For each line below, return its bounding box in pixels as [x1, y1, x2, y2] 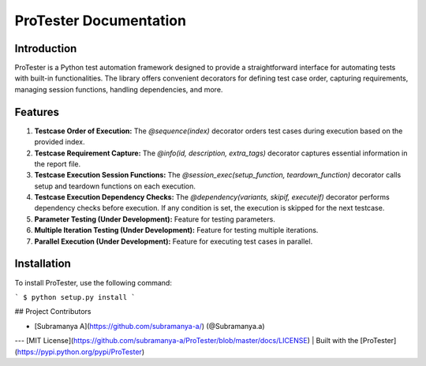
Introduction [14, 42, 77, 55]
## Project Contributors [14, 307, 92, 316]
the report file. [34, 159, 81, 169]
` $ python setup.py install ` [14, 293, 136, 301]
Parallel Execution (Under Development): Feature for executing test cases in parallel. [34, 237, 313, 246]
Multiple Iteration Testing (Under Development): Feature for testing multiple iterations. [34, 226, 319, 235]
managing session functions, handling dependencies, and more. [14, 84, 223, 94]
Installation [14, 257, 71, 271]
